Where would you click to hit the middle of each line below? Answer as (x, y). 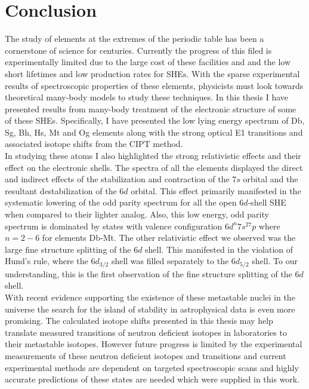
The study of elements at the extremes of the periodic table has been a (135, 39)
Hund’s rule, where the (47, 261)
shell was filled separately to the (170, 261)
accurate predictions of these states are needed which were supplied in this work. (152, 379)
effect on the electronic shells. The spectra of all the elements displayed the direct (154, 167)
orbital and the (271, 179)
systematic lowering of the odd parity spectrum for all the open (121, 202)
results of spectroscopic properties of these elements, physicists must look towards (154, 85)
